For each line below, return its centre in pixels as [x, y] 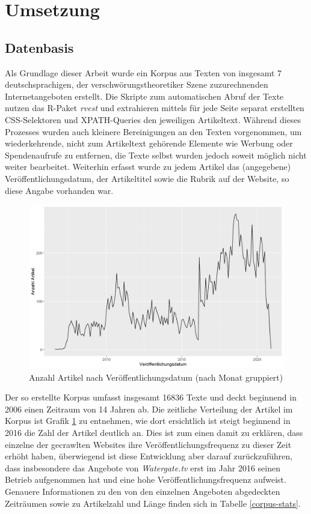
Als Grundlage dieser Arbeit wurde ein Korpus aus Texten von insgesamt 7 [143, 72]
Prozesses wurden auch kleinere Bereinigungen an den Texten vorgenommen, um [153, 131]
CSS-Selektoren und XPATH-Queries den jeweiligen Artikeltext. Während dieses [153, 119]
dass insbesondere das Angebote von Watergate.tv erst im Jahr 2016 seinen [143, 467]
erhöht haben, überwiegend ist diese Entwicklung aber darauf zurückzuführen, [149, 456]
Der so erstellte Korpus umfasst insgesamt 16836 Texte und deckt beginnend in [151, 397]
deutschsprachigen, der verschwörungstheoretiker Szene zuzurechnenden [137, 84]
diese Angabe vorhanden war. [59, 190]
